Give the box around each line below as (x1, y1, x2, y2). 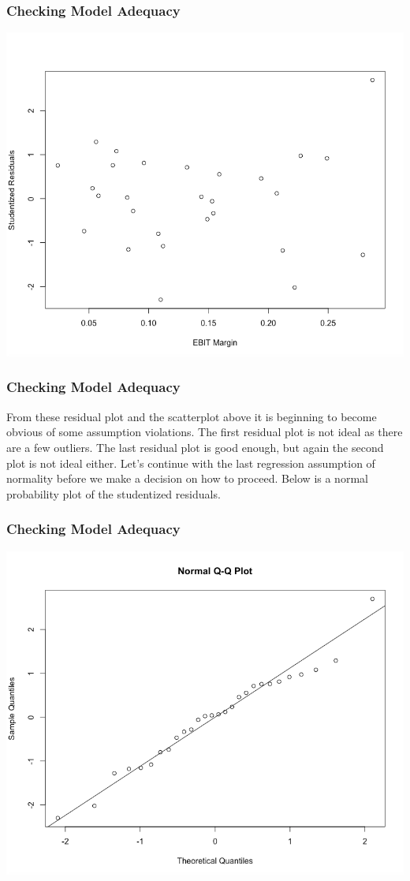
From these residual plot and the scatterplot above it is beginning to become (6, 408, 377, 424)
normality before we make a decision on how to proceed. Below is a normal (6, 470, 368, 487)
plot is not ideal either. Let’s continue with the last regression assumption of (6, 454, 375, 471)
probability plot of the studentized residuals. (6, 485, 221, 502)
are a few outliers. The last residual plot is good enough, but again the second (6, 439, 384, 455)
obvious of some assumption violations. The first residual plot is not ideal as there (6, 424, 403, 440)
